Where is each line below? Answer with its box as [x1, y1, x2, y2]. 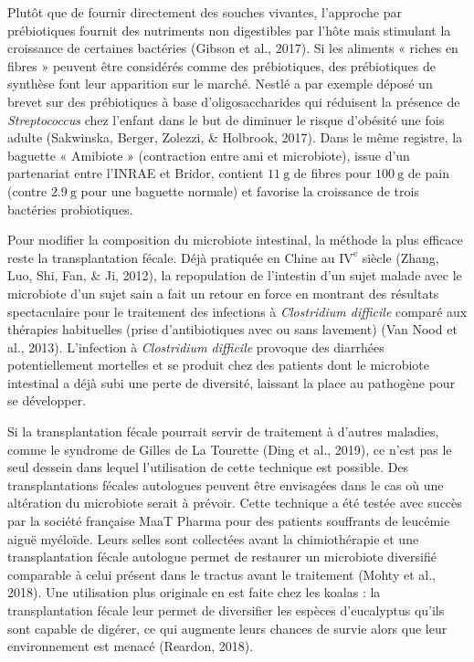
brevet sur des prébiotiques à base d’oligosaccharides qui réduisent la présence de [7, 91, 460, 110]
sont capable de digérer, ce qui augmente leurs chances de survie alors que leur [7, 618, 448, 637]
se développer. [7, 391, 87, 410]
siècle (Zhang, [362, 247, 439, 267]
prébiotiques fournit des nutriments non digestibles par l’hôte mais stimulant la [7, 20, 451, 39]
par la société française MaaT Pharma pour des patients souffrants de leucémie [7, 511, 450, 531]
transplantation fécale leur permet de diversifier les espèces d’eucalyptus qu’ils [7, 601, 445, 619]
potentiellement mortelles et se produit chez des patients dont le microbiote [7, 355, 429, 374]
